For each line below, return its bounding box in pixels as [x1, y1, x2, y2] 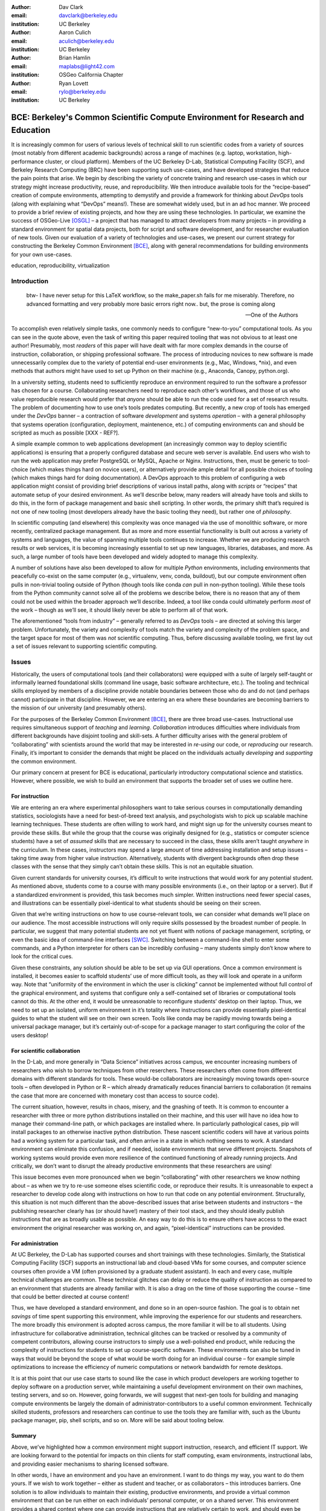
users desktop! [11, 1031, 48, 1039]
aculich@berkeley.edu [59, 37, 115, 45]
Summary [11, 1432, 36, 1440]
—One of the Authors [245, 311, 298, 319]
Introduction [11, 277, 48, 285]
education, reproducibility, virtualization [11, 262, 110, 269]
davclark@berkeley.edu [59, 12, 118, 19]
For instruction [11, 792, 50, 800]
